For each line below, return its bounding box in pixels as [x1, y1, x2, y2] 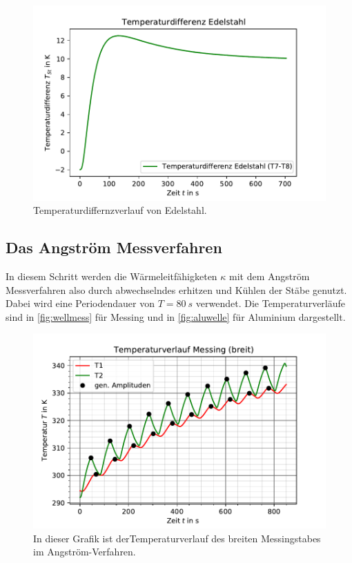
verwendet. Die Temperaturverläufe [195, 296, 346, 310]
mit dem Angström [229, 269, 310, 284]
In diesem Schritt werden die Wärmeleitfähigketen [6, 269, 217, 284]
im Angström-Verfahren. [33, 544, 136, 559]
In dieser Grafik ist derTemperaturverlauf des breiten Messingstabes [33, 531, 321, 545]
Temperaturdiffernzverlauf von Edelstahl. [33, 203, 207, 217]
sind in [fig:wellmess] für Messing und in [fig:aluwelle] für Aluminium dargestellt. [6, 309, 346, 324]
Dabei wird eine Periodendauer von [6, 296, 155, 310]
